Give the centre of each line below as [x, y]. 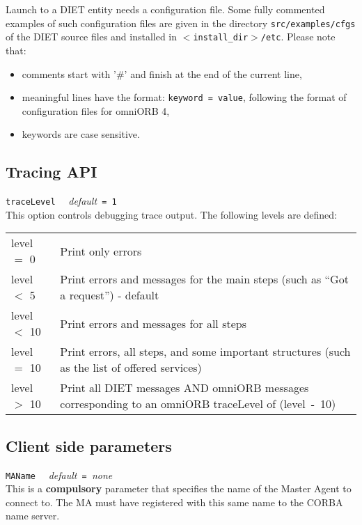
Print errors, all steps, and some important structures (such [205, 352]
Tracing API [52, 172]
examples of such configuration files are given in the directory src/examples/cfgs [181, 23]
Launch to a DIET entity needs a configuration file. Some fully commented [165, 9]
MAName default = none [59, 475]
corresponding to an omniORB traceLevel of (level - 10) [198, 404]
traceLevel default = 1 [61, 201]
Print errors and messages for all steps [153, 323]
